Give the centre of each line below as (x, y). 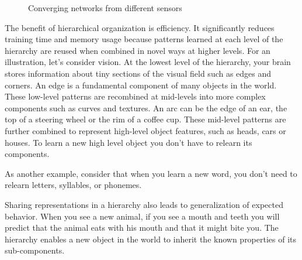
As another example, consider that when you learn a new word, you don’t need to (151, 173)
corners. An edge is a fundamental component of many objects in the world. (141, 85)
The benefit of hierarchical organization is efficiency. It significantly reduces (140, 27)
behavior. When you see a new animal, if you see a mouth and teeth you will (142, 216)
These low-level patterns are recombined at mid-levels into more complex (135, 96)
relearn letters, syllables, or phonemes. (73, 185)
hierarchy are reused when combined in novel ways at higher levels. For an (138, 50)
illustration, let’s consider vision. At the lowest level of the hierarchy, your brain (148, 62)
